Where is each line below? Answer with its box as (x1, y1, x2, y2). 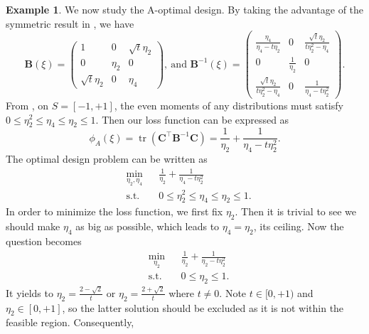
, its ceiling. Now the (253, 219, 344, 234)
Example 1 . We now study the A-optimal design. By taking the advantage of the (6, 2, 364, 16)
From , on (6, 97, 49, 112)
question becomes (6, 233, 82, 248)
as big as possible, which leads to (75, 219, 220, 234)
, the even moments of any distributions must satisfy (114, 97, 343, 112)
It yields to (6, 285, 53, 300)
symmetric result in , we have (6, 16, 134, 31)
